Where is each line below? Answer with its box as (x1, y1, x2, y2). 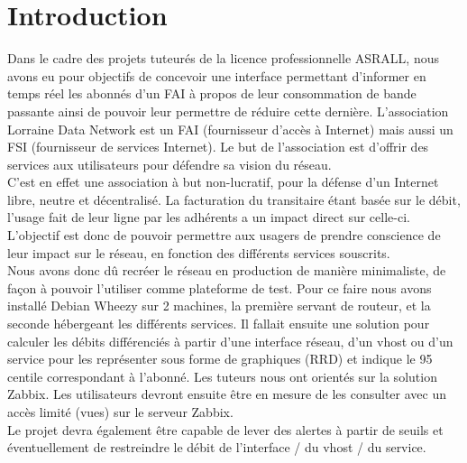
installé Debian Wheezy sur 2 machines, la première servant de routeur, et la (7, 296, 431, 315)
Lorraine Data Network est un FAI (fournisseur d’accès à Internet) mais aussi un (7, 119, 453, 138)
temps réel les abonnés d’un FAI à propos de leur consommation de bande (7, 84, 417, 103)
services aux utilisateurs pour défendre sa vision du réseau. (7, 154, 332, 173)
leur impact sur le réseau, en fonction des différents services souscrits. (7, 243, 390, 262)
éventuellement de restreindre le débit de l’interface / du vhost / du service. (7, 438, 426, 457)
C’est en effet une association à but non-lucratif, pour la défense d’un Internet (7, 172, 439, 191)
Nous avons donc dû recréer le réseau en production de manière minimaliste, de (7, 261, 446, 280)
